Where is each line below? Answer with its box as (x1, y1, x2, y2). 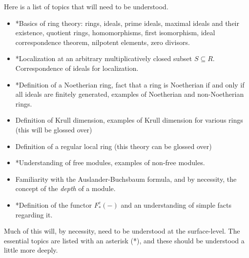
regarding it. (15, 209, 53, 219)
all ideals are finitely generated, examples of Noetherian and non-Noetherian (15, 89, 244, 99)
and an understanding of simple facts (121, 199, 232, 210)
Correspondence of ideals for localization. (15, 63, 139, 73)
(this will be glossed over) (15, 124, 92, 134)
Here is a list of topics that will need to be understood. (4, 1, 168, 11)
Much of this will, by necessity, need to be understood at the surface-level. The (4, 226, 240, 236)
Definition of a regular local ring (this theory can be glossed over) (15, 141, 212, 151)
